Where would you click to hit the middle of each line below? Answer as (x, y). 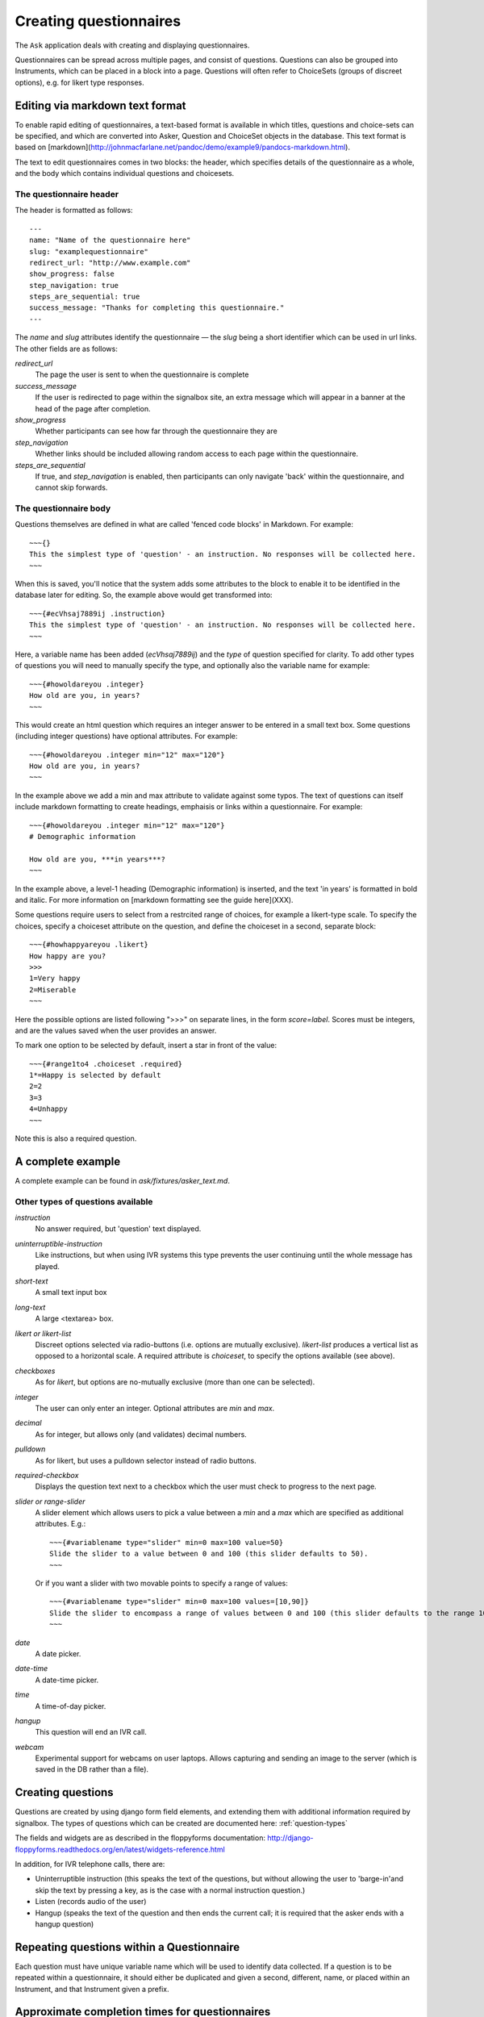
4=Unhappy (48, 1109)
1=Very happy (55, 979)
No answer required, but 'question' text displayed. (118, 1229)
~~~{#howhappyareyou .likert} (89, 945)
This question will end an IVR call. (91, 1732)
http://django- (290, 1838)
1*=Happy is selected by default (95, 1075)
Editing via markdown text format (100, 105)
